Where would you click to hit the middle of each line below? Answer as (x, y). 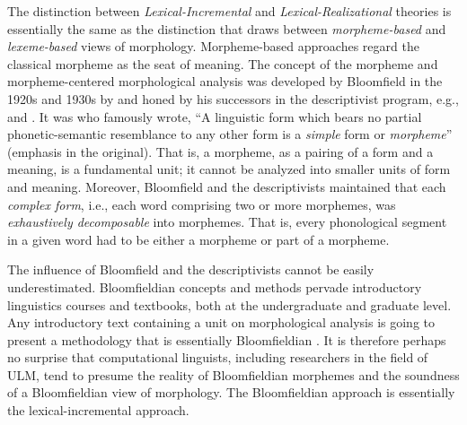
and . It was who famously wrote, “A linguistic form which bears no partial (215, 116)
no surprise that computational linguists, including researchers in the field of (218, 357)
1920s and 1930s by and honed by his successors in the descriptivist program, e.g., (233, 98)
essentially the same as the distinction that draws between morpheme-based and (227, 28)
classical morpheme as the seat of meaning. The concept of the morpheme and (223, 63)
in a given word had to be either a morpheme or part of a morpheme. (198, 239)
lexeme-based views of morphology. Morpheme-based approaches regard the (213, 46)
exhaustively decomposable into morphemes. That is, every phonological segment (227, 222)
